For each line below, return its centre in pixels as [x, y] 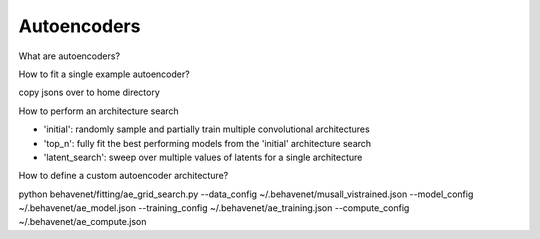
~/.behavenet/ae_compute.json [82, 222]
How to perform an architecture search [98, 111]
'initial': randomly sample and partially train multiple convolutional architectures [206, 129]
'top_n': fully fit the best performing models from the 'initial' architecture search [207, 143]
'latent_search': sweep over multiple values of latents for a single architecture [203, 157]
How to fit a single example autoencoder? [104, 74]
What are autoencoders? [69, 56]
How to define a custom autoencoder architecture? [123, 176]
